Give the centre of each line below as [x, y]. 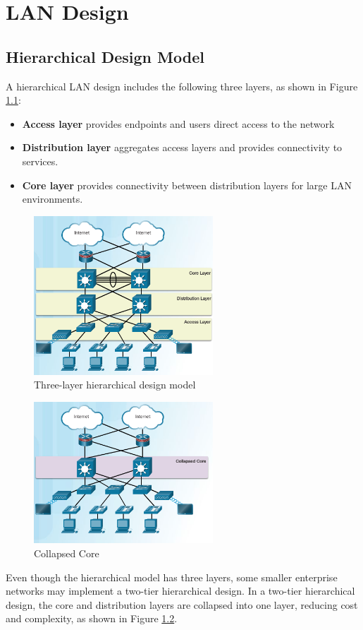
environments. [53, 199]
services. [40, 161]
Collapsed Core [67, 553]
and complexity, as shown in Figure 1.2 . [92, 618]
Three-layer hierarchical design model [115, 385]
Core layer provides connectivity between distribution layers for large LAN [187, 185]
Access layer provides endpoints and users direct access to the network [178, 123]
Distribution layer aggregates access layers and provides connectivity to [182, 147]
